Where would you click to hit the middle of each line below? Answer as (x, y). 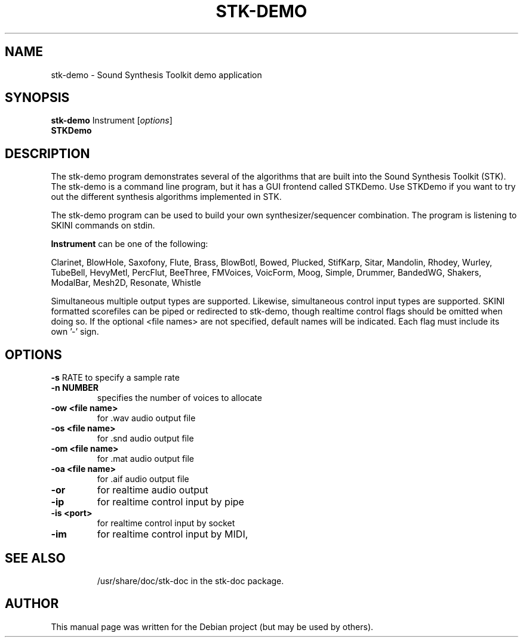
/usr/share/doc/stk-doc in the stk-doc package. (190, 581)
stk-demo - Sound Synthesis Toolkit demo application (156, 75)
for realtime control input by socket (166, 523)
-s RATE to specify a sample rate (115, 378)
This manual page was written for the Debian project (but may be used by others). (212, 626)
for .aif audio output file (143, 479)
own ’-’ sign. (75, 332)
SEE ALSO (35, 558)
